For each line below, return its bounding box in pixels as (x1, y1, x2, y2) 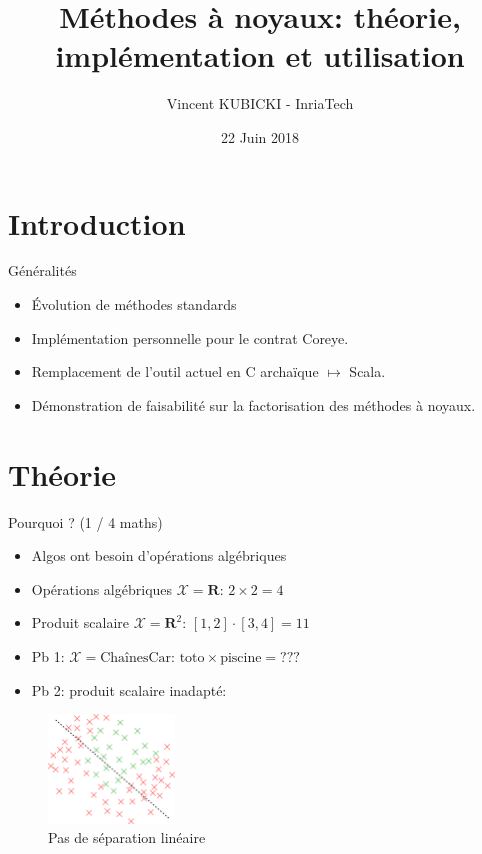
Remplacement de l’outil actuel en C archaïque (31, 361, 319, 382)
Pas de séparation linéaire (48, 827, 206, 848)
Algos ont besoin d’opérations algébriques (31, 545, 287, 566)
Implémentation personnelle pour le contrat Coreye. (31, 327, 349, 348)
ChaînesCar (100, 650, 172, 665)
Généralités (8, 260, 77, 281)
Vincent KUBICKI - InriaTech (166, 93, 354, 114)
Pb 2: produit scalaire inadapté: (31, 679, 227, 700)
